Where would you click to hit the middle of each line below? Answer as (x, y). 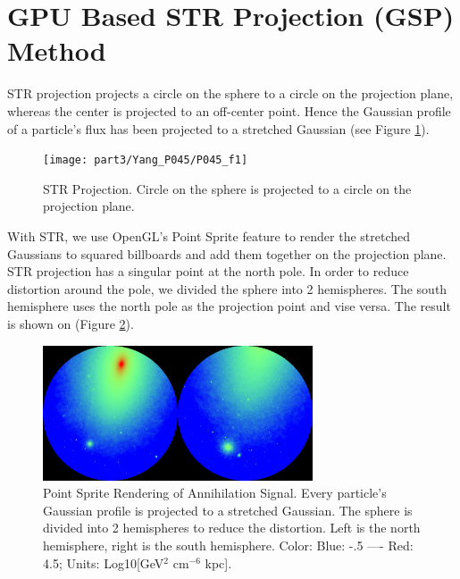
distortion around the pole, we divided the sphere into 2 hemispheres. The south (227, 288)
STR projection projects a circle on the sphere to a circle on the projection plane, (230, 93)
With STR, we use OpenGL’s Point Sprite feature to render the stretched (209, 235)
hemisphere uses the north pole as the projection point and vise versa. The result (229, 306)
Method (57, 50)
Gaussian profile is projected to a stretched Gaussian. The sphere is (228, 510)
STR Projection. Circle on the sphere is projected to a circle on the (227, 188)
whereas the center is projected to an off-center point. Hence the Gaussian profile (229, 110)
